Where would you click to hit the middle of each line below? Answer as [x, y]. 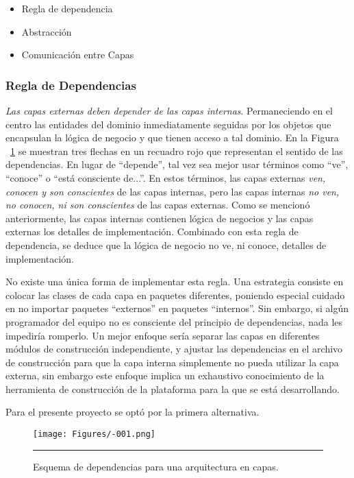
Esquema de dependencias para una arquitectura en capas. [156, 466]
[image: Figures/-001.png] [94, 434]
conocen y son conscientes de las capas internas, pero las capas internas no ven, [173, 191]
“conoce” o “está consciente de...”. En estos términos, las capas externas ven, [166, 177]
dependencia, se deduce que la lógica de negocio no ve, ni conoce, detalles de [166, 244]
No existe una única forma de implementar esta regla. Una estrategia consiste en [175, 282]
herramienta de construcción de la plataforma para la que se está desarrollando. [173, 389]
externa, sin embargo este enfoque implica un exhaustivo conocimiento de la [165, 375]
